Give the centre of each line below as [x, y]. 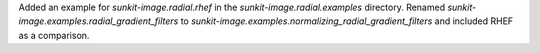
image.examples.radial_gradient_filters [98, 21]
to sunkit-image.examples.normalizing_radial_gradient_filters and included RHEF [347, 21]
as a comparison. [54, 35]
